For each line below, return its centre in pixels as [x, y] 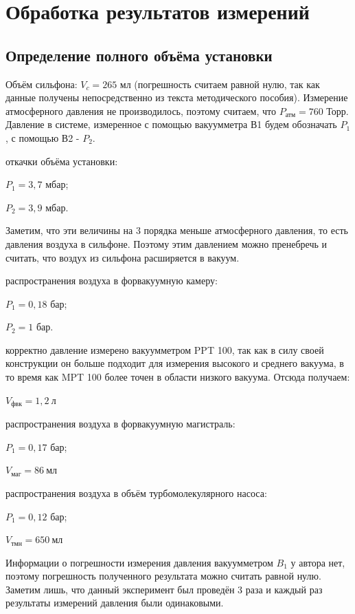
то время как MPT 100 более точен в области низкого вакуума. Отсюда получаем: [178, 377]
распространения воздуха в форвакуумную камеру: [112, 280]
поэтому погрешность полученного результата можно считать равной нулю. [163, 576]
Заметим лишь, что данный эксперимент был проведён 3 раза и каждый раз [164, 589]
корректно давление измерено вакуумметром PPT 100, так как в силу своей [165, 349]
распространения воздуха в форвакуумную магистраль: [121, 424]
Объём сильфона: [42, 84]
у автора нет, [318, 562]
